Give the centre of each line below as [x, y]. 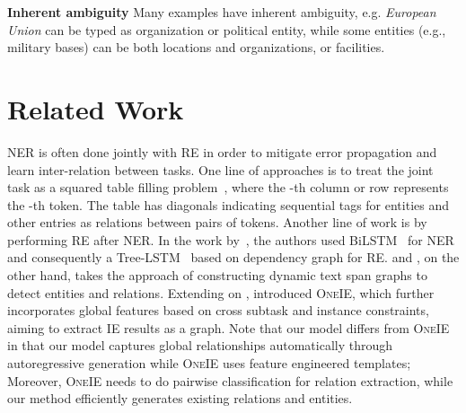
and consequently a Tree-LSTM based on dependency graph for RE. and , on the [233, 257]
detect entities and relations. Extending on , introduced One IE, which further [221, 292]
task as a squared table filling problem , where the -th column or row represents [228, 187]
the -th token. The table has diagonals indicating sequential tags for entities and [228, 204]
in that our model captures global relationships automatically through [200, 345]
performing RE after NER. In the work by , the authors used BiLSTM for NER [231, 239]
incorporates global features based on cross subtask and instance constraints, [218, 310]
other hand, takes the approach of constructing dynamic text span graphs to [217, 275]
